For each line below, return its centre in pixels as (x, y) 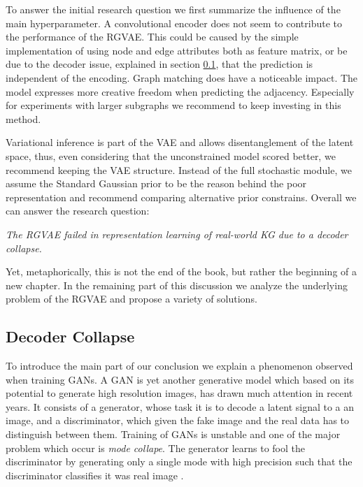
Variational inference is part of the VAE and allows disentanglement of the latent (180, 142)
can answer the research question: (78, 211)
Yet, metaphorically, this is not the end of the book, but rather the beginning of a (181, 271)
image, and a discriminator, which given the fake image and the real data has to (178, 420)
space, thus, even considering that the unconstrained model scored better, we (171, 155)
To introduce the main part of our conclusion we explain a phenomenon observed (179, 366)
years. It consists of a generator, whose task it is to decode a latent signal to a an (180, 406)
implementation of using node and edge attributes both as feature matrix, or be (177, 50)
